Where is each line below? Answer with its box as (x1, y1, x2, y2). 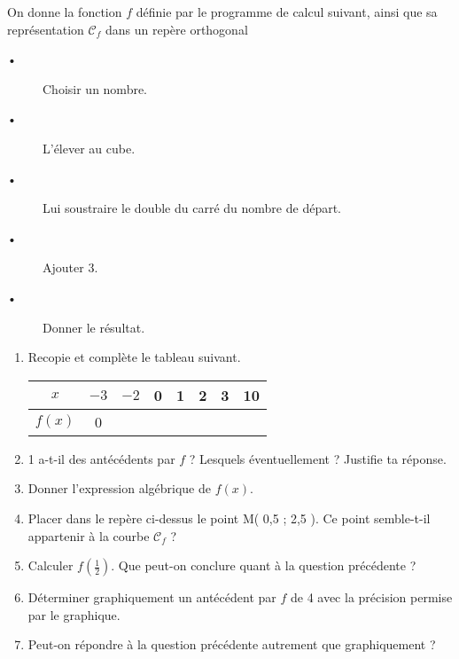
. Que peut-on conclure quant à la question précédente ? (111, 556, 416, 575)
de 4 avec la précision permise (290, 588, 453, 607)
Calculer (27, 556, 74, 575)
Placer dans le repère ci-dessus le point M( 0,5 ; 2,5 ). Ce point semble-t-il (27, 508, 431, 527)
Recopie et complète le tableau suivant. (27, 348, 241, 366)
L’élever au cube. (43, 138, 136, 157)
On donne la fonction (7, 3, 122, 20)
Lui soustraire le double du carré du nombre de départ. (43, 199, 341, 217)
